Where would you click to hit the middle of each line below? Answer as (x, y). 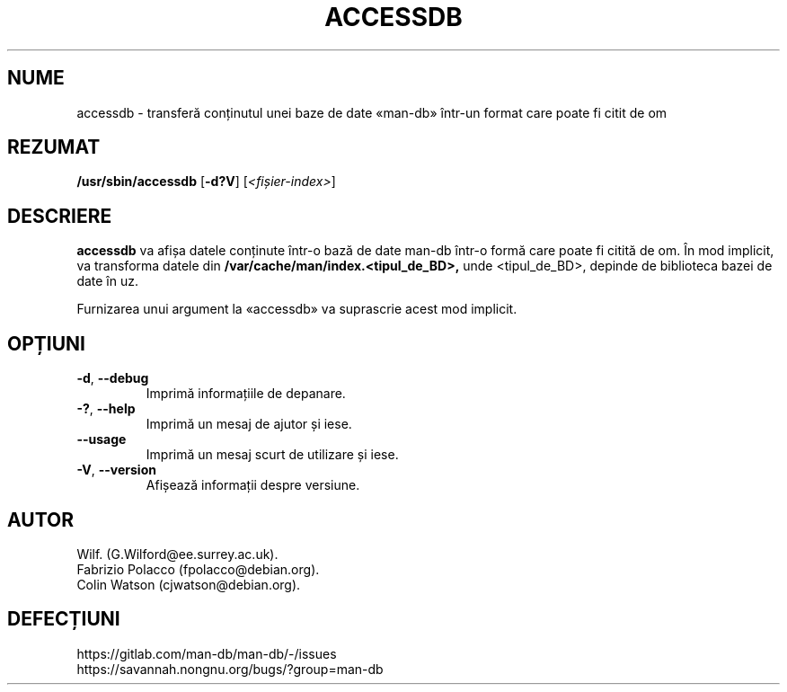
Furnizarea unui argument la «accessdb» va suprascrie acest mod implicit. (297, 309)
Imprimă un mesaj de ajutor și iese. (249, 424)
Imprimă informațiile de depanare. (246, 394)
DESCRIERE (60, 216)
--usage (102, 439)
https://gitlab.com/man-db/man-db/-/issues (207, 653)
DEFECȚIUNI (64, 619)
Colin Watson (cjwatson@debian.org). (189, 584)
